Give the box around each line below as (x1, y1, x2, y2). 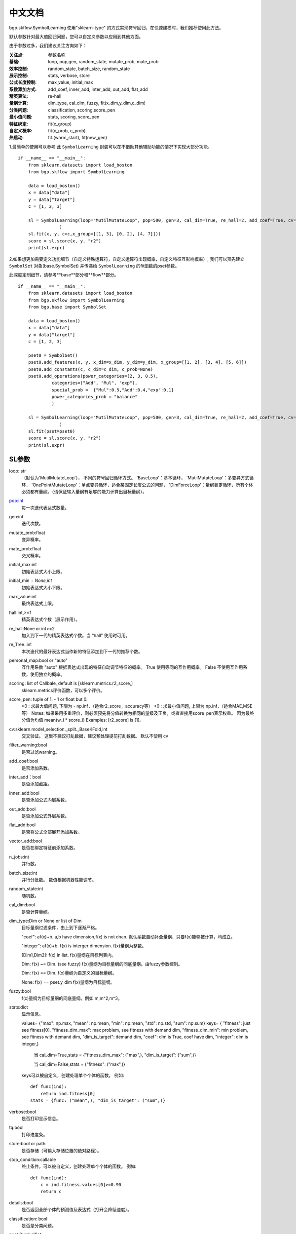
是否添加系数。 (21, 765, 52, 771)
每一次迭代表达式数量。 (21, 504, 69, 510)
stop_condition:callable (9, 1157, 56, 1162)
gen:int (9, 514, 24, 520)
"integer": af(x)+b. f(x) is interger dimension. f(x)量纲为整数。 (21, 943, 147, 949)
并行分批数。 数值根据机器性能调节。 (21, 877, 96, 883)
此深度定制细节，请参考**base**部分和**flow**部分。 (9, 272, 119, 278)
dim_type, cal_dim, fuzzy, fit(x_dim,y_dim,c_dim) (48, 100, 146, 106)
